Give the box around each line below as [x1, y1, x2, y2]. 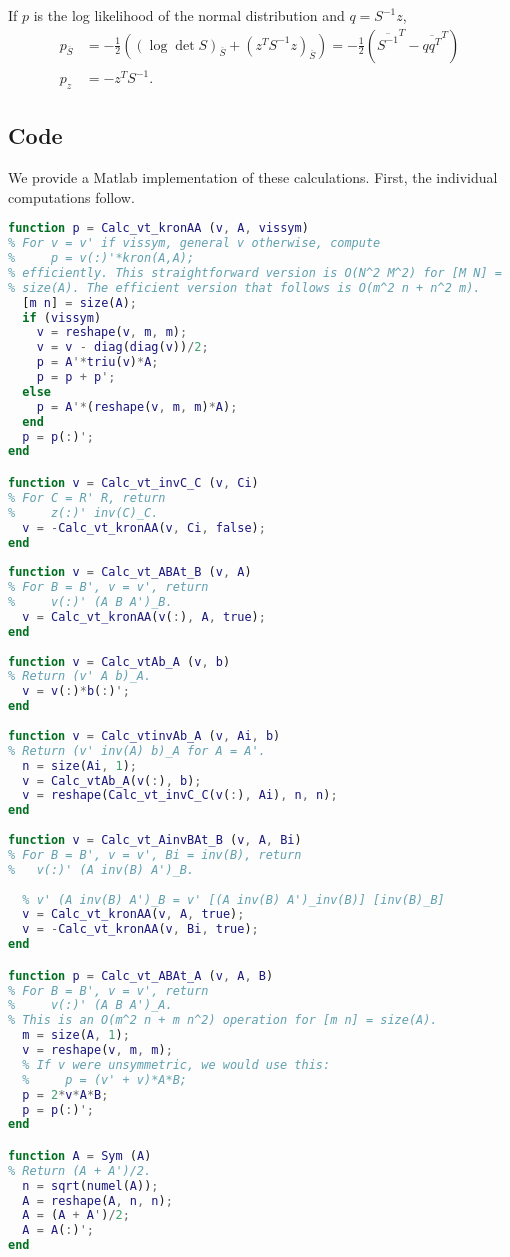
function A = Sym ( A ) [8, 1148, 152, 1163]
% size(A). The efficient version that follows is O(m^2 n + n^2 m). [8, 280, 481, 295]
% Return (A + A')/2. [8, 1163, 152, 1178]
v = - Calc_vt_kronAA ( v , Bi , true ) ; [22, 922, 259, 937]
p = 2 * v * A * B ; [22, 1087, 109, 1102]
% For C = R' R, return [8, 490, 166, 505]
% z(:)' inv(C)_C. [8, 505, 159, 520]
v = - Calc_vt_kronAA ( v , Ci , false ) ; [22, 520, 266, 535]
